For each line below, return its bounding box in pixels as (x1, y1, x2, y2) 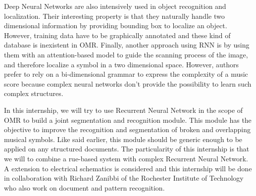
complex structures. (4, 88, 63, 98)
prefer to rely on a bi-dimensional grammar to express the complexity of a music (4, 69, 248, 79)
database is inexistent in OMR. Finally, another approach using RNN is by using (4, 40, 250, 50)
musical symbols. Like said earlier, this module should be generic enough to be (4, 134, 243, 144)
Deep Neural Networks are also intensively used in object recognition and (4, 1, 226, 11)
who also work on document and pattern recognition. (4, 182, 165, 193)
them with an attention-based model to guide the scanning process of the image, (4, 49, 248, 59)
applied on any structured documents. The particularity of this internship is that (4, 144, 250, 154)
